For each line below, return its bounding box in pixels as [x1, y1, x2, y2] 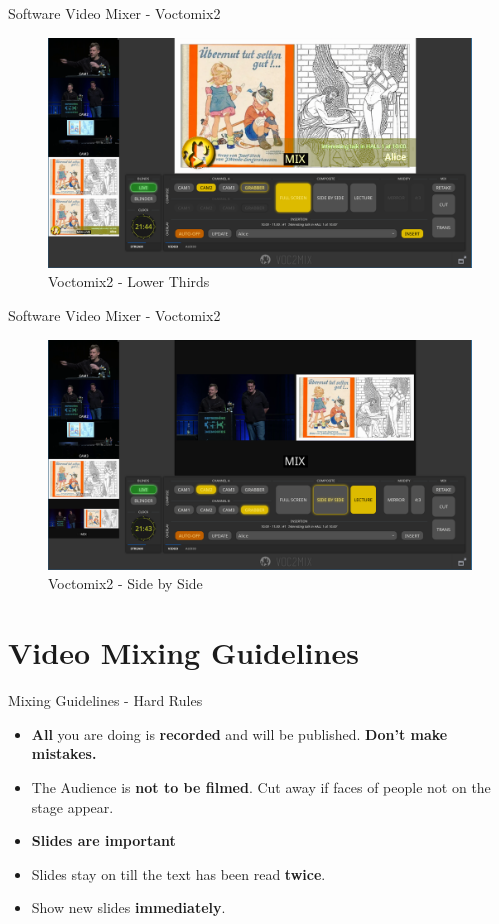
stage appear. [31, 796, 114, 817]
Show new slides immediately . [31, 897, 226, 918]
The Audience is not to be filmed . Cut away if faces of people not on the [31, 776, 491, 797]
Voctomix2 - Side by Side [48, 573, 203, 594]
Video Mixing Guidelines [8, 632, 359, 673]
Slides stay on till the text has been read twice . [31, 863, 326, 884]
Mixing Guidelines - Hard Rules [8, 690, 203, 711]
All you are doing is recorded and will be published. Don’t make [31, 723, 448, 744]
